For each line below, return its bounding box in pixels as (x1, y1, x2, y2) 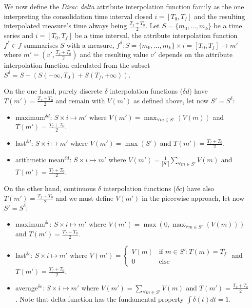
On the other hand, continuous (4, 183, 96, 193)
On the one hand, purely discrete (4, 86, 103, 96)
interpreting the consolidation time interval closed (4, 11, 153, 21)
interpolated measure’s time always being (4, 20, 127, 31)
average (15, 282, 38, 292)
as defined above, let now (133, 95, 209, 105)
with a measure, (66, 39, 115, 50)
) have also (182, 183, 214, 193)
